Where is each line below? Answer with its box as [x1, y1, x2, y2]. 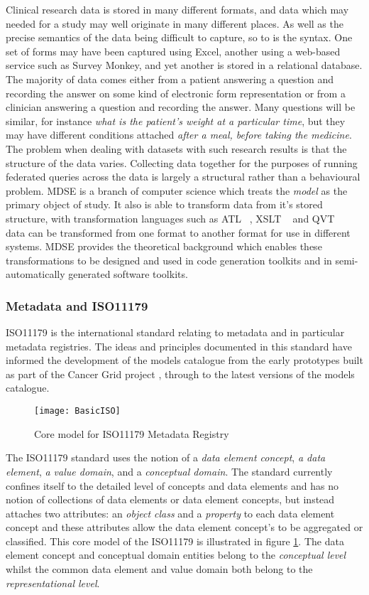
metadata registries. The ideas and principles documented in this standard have [6, 338, 352, 353]
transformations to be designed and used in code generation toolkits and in [6, 252, 332, 267]
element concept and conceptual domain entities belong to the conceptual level [6, 547, 346, 562]
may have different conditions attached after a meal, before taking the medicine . [6, 127, 352, 142]
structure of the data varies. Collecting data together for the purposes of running [6, 155, 358, 170]
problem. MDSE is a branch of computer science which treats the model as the [6, 183, 348, 198]
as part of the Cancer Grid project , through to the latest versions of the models [6, 366, 355, 381]
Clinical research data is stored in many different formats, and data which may [6, 2, 349, 16]
